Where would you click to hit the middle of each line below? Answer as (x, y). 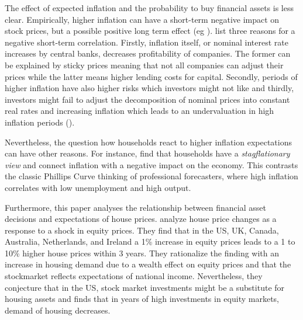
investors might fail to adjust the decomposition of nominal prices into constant (147, 99)
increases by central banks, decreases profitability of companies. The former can (148, 53)
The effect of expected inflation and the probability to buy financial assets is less (149, 8)
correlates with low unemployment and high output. (98, 187)
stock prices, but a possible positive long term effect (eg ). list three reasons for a (150, 31)
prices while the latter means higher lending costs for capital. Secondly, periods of (151, 76)
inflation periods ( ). (40, 122)
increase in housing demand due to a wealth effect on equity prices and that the (148, 264)
